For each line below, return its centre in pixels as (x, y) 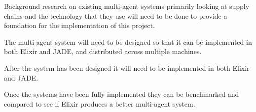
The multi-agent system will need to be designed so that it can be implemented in (128, 42)
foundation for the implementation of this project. (79, 25)
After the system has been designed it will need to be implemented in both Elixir (127, 68)
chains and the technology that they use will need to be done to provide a (116, 15)
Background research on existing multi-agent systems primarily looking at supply (127, 6)
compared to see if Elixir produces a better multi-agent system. (100, 103)
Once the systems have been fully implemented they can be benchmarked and (122, 94)
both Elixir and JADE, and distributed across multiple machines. (103, 51)
